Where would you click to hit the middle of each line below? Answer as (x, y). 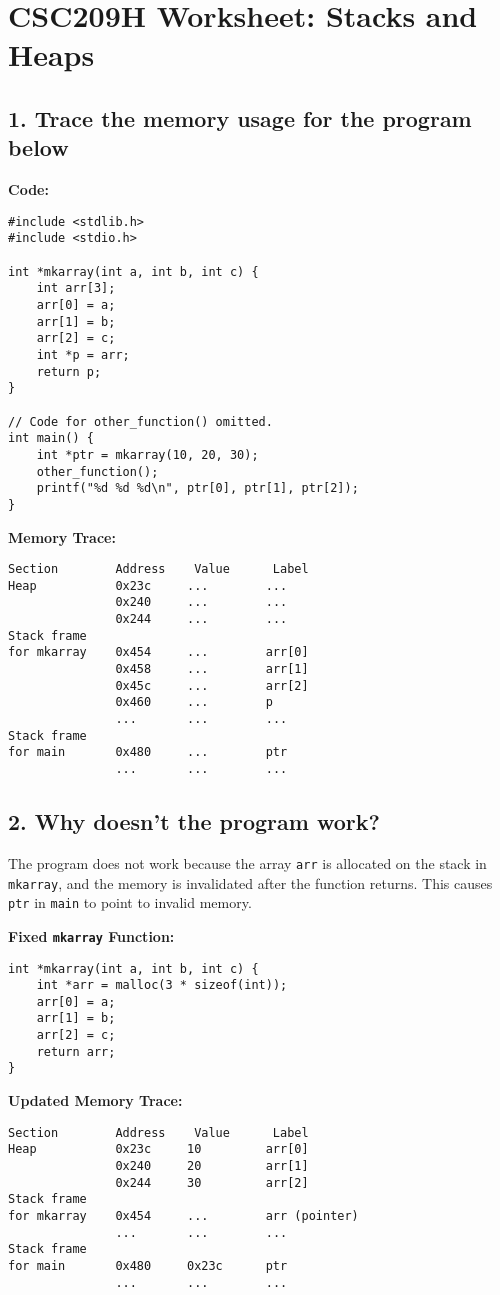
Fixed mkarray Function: (91, 935)
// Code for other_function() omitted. (140, 421)
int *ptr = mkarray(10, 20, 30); (147, 454)
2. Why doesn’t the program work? (194, 821)
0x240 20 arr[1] (212, 1166)
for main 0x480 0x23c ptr (148, 1265)
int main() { (51, 438)
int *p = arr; (83, 355)
